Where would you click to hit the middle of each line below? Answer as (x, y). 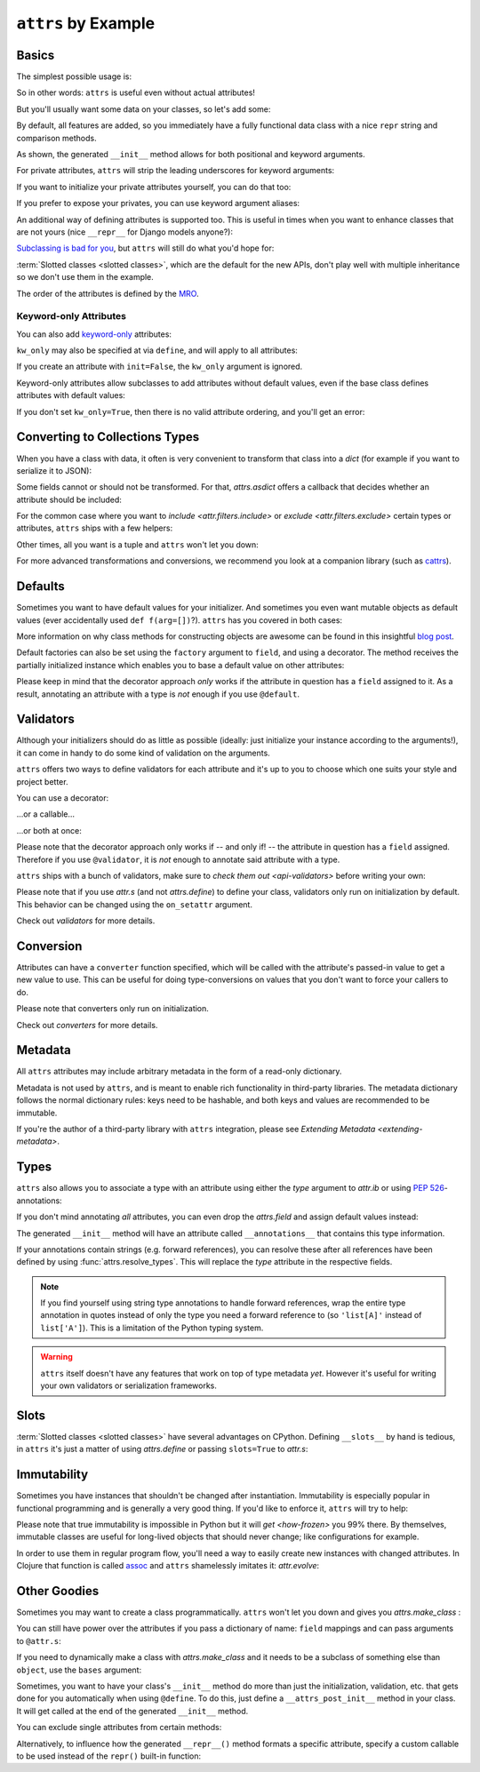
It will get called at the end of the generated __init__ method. (132, 1711)
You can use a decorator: (63, 798)
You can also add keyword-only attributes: (94, 334)
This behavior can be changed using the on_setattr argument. (135, 904)
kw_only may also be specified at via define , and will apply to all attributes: (157, 350)
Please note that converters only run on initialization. (112, 1009)
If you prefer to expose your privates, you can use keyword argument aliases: (158, 204)
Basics (36, 55)
